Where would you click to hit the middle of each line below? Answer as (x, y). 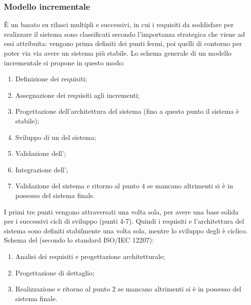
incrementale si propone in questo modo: (64, 62)
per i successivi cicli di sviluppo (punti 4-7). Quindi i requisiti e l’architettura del (124, 221)
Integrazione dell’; (42, 169)
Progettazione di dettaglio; (55, 272)
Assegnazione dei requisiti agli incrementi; (78, 95)
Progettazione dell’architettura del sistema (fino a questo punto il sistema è (127, 111)
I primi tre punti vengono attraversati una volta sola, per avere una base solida (121, 211)
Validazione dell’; (41, 153)
